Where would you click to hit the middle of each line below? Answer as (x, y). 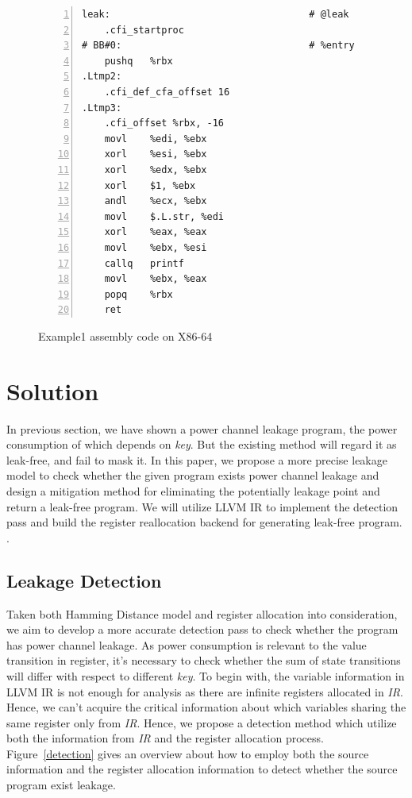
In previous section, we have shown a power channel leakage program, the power (202, 428)
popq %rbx (139, 294)
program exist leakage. (61, 785)
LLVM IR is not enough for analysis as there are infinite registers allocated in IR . (205, 691)
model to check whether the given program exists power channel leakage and (193, 475)
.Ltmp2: (102, 77)
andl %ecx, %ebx (156, 201)
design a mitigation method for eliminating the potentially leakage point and (193, 490)
